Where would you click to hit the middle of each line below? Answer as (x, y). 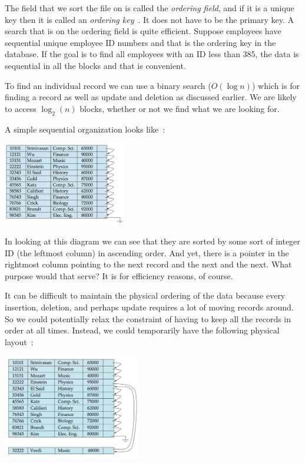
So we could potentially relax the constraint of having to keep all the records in (148, 318)
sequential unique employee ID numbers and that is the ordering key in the (140, 42)
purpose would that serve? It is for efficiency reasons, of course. (119, 275)
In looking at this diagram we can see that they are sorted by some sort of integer (152, 241)
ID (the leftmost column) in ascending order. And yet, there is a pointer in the (147, 252)
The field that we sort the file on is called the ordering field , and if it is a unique (150, 8)
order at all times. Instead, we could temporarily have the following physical (142, 330)
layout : (19, 341)
